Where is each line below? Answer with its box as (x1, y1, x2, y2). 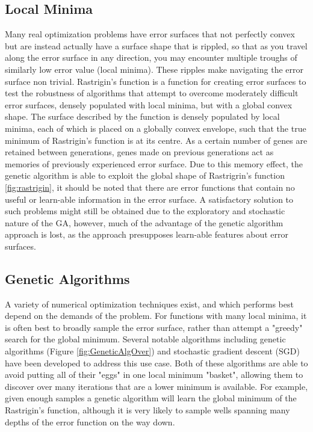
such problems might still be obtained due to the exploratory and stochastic (5, 205, 285, 217)
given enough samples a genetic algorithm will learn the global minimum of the (5, 392, 297, 404)
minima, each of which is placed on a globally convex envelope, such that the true (5, 122, 306, 134)
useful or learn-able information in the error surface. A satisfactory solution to (5, 193, 294, 205)
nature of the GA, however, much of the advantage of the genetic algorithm (5, 216, 284, 229)
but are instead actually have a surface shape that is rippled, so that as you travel (5, 39, 308, 52)
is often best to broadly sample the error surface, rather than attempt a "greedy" (5, 321, 303, 333)
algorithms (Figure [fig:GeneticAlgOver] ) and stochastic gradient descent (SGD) (5, 345, 300, 357)
